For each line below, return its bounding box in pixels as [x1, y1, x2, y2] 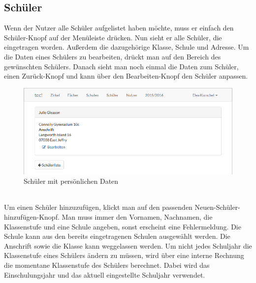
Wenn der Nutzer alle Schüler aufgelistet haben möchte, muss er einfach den [4, 23, 234, 33]
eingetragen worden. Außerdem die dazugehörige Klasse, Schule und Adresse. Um [4, 42, 249, 52]
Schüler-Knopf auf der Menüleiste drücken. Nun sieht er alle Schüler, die [4, 32, 222, 42]
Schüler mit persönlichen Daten [24, 176, 119, 186]
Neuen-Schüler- [194, 202, 240, 212]
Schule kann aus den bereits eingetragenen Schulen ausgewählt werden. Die [4, 231, 230, 241]
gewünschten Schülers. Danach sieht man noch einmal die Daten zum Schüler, [4, 61, 239, 71]
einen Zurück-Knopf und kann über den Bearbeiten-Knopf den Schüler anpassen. [4, 71, 248, 81]
